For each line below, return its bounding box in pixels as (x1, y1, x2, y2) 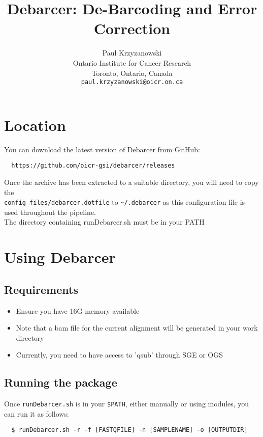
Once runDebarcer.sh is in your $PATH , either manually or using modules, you (4, 398, 249, 409)
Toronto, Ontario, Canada (91, 67, 173, 78)
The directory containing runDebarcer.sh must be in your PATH (4, 216, 205, 227)
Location (4, 114, 66, 135)
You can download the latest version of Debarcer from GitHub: (4, 144, 201, 154)
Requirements (4, 281, 78, 297)
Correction (93, 18, 171, 39)
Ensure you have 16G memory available (16, 305, 140, 316)
